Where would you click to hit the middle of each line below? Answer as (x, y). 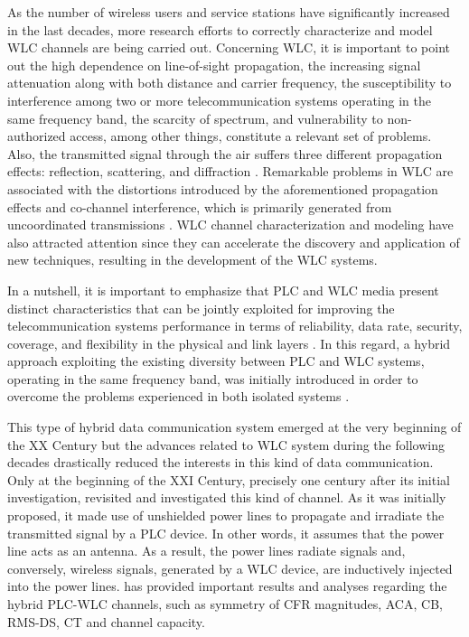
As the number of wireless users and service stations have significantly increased (229, 12)
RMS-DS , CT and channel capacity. (106, 621)
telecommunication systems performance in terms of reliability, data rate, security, (235, 326)
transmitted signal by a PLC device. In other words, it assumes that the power (226, 533)
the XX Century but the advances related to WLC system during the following (226, 444)
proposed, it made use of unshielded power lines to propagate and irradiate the (226, 515)
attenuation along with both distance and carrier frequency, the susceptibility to (230, 83)
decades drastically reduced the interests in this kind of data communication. (220, 462)
